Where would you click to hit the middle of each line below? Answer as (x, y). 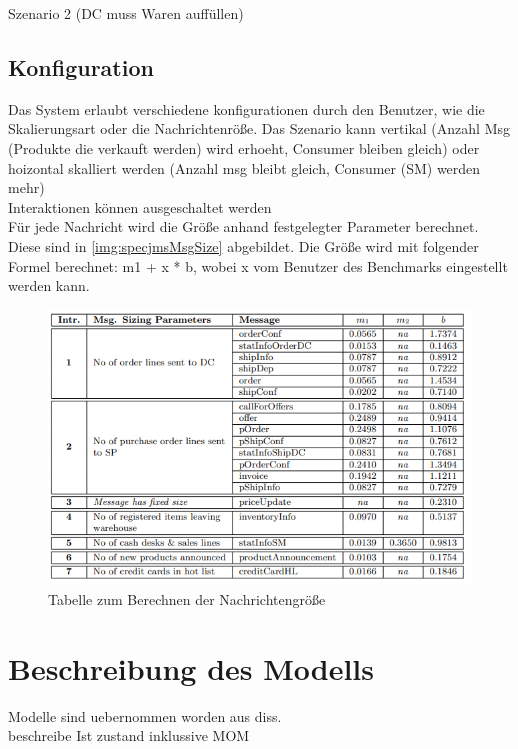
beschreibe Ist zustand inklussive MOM (129, 735)
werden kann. (49, 285)
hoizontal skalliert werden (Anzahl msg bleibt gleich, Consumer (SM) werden (244, 167)
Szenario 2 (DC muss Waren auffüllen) (126, 13)
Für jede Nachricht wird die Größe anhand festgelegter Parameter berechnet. (243, 226)
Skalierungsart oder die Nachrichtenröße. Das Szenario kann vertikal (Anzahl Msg (259, 128)
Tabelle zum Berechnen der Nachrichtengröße (187, 598)
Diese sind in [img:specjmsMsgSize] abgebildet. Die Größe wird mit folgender (243, 245)
